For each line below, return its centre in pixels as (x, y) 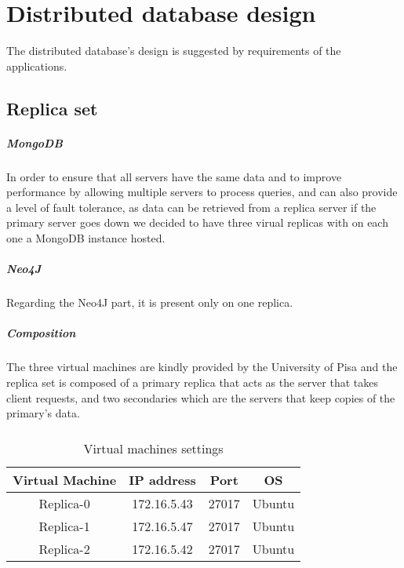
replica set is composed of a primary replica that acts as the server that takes (192, 382)
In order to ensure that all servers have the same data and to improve (174, 176)
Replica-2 (64, 549)
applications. (37, 66)
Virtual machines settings (153, 449)
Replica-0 (64, 504)
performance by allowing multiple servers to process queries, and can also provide (202, 192)
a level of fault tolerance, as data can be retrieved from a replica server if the (191, 207)
